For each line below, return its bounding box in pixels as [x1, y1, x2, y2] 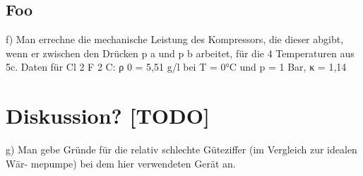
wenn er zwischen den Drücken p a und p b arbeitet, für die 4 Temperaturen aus [6, 45, 355, 60]
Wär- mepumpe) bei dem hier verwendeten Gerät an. [6, 156, 236, 170]
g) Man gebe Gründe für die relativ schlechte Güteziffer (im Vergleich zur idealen [6, 142, 357, 157]
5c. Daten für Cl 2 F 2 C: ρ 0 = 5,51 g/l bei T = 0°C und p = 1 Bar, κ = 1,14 [6, 59, 347, 74]
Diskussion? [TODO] [6, 101, 210, 130]
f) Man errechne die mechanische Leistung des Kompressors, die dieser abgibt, [6, 32, 344, 47]
